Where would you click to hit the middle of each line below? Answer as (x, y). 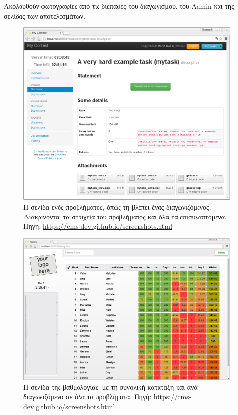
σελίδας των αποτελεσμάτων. (45, 15)
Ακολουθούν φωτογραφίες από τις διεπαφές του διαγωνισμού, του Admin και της (119, 6)
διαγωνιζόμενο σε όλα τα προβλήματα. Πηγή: (88, 397)
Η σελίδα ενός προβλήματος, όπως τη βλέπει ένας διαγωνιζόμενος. (117, 207)
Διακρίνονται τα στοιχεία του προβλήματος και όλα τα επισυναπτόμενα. (125, 216)
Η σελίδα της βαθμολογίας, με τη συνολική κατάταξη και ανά (110, 387)
